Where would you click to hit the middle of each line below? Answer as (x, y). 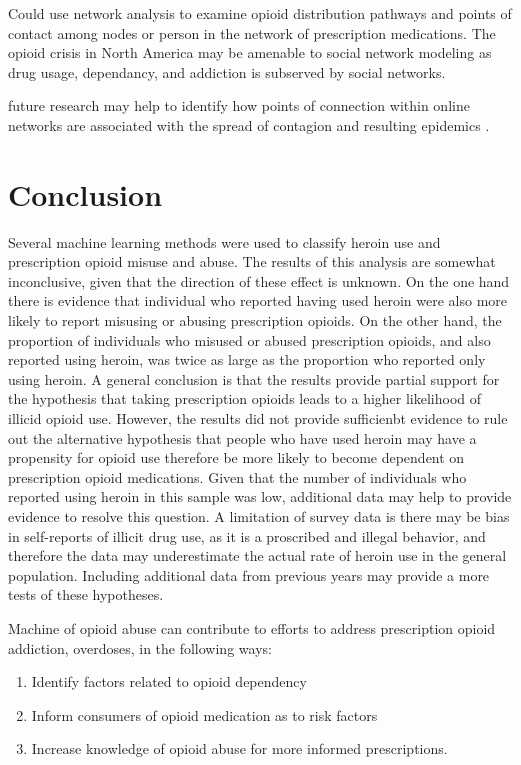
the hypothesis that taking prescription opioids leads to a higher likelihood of (245, 398)
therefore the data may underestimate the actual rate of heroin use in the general (257, 555)
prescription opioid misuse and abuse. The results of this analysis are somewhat (252, 261)
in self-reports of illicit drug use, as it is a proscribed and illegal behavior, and (247, 535)
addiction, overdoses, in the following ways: (140, 647)
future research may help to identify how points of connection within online (239, 105)
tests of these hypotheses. (86, 594)
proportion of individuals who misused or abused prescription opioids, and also (249, 339)
